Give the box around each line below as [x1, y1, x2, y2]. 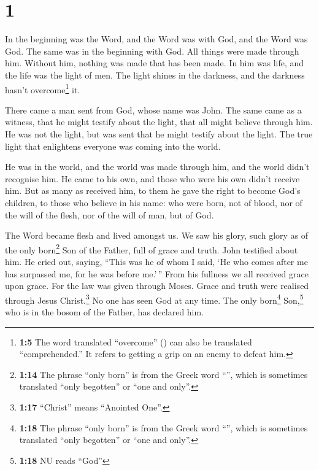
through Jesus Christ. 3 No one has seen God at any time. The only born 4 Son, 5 [5, 291, 304, 306]
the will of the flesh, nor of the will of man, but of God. [5, 208, 214, 221]
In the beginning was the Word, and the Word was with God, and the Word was [5, 33, 308, 45]
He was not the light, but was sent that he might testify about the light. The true [5, 127, 313, 140]
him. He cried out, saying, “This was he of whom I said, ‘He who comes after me [5, 255, 308, 268]
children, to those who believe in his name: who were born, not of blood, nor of [5, 196, 302, 209]
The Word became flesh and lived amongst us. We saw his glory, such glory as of [5, 229, 309, 242]
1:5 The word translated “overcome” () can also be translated [19, 335, 252, 348]
